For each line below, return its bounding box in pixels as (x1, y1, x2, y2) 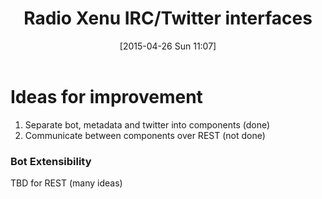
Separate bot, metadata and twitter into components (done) (24, 118, 271, 131)
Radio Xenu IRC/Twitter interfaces (23, 7, 313, 30)
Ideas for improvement (10, 85, 203, 108)
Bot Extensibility (10, 154, 92, 168)
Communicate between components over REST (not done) (24, 129, 266, 141)
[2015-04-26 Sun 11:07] (119, 40, 217, 52)
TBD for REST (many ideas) (10, 177, 123, 189)
